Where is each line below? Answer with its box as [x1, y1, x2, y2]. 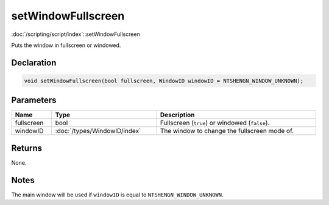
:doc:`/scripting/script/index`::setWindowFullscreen [11, 31, 140, 38]
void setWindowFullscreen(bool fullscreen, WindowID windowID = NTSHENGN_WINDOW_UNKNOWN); [24, 77, 304, 84]
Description [160, 110, 195, 119]
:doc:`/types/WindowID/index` [55, 127, 141, 135]
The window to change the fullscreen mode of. [160, 127, 294, 135]
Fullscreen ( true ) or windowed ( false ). [160, 119, 270, 128]
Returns [11, 143, 43, 153]
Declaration [11, 57, 57, 68]
